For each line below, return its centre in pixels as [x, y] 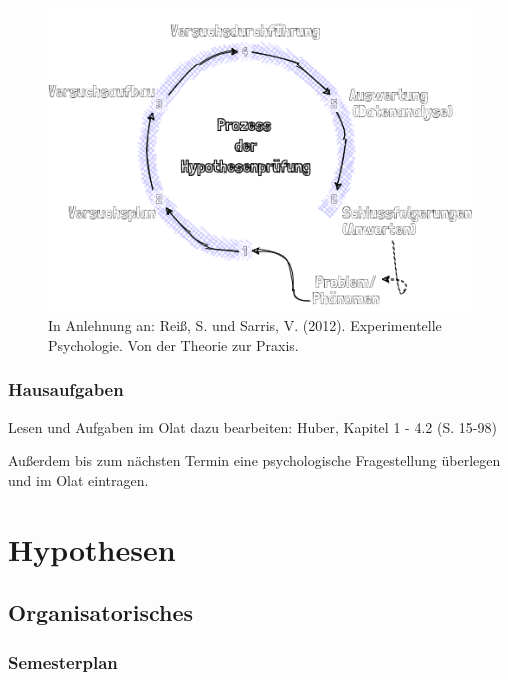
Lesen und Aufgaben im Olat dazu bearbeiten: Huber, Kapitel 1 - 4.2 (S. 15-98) [252, 426]
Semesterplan [63, 661]
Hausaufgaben [66, 389]
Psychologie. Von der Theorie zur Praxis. [173, 344]
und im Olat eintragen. [78, 479]
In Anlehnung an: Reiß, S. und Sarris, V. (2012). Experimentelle [245, 325]
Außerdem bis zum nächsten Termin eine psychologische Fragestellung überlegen [254, 460]
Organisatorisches [101, 612]
